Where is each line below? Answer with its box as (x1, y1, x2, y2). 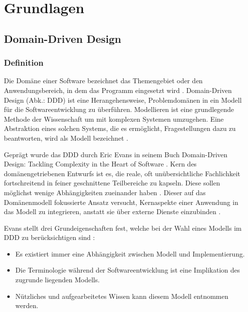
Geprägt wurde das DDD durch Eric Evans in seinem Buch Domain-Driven (4, 149, 228, 159)
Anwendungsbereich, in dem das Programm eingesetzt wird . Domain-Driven (4, 85, 232, 95)
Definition (4, 56, 44, 69)
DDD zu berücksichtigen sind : (4, 232, 95, 242)
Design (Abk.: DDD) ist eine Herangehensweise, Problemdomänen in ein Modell (4, 94, 242, 105)
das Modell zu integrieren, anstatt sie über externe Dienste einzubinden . (4, 206, 221, 217)
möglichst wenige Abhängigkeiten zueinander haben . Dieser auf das (4, 187, 206, 197)
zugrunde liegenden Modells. (15, 275, 100, 285)
